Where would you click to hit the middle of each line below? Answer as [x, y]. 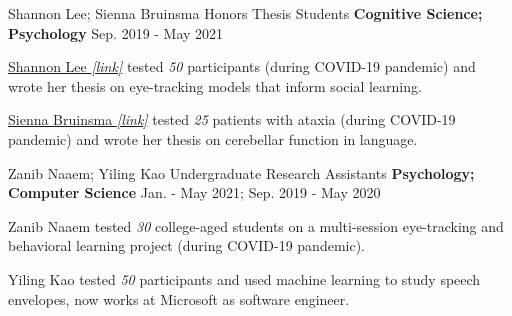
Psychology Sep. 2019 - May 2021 [116, 32]
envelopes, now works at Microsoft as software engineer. [179, 298]
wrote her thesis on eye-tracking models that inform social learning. [215, 85]
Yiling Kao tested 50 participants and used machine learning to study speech [244, 278]
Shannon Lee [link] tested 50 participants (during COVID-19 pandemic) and [242, 66]
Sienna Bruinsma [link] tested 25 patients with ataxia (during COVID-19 [232, 119]
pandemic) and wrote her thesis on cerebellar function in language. [213, 138]
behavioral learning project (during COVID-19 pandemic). [187, 245]
